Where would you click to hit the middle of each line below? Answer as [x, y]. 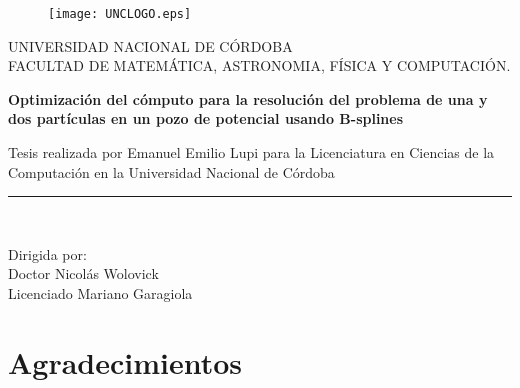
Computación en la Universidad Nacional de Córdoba [171, 171]
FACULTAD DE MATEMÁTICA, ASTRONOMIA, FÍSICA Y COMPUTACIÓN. [259, 65]
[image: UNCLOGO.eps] [120, 14]
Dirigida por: [47, 253]
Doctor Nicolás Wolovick [83, 273]
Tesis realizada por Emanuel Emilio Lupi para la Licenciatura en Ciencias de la [251, 152]
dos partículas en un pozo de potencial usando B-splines [206, 118]
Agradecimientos [125, 361]
